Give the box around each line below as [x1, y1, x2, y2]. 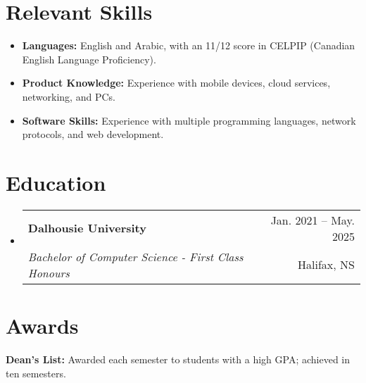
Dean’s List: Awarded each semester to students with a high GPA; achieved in [6, 351, 351, 366]
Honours [27, 264, 70, 281]
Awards [6, 311, 79, 339]
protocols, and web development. [22, 127, 164, 142]
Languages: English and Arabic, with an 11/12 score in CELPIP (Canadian [22, 38, 355, 53]
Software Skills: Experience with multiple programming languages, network [22, 113, 356, 127]
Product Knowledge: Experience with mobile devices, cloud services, [22, 75, 331, 90]
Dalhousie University [27, 220, 146, 237]
